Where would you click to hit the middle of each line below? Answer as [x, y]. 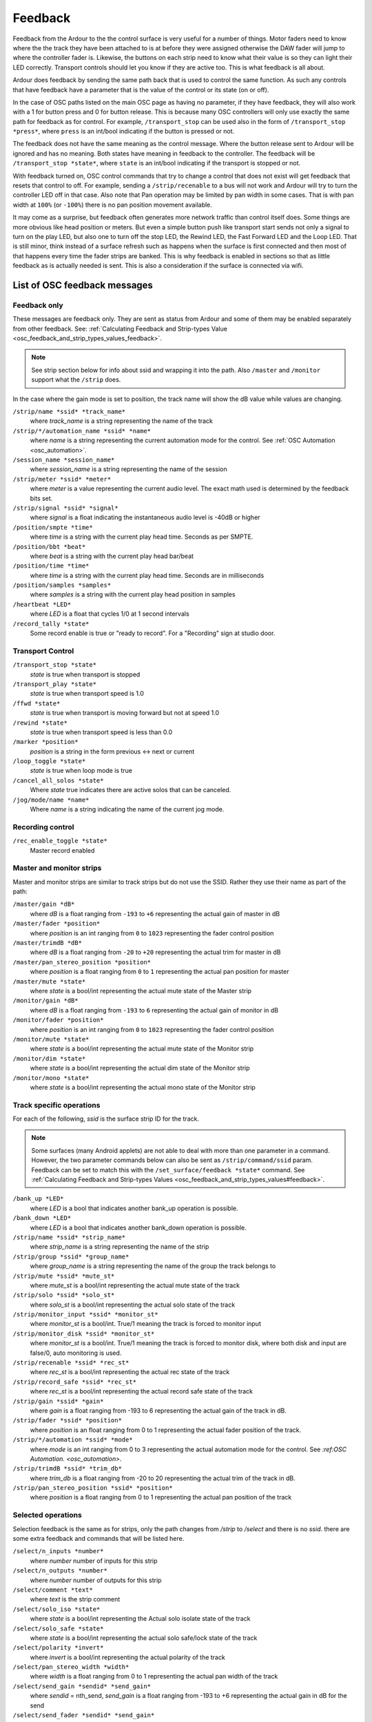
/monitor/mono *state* [51, 1078]
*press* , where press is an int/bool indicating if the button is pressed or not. [124, 132]
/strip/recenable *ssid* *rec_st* [71, 1363]
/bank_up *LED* [39, 1199]
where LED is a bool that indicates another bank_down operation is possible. [138, 1227]
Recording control [43, 827]
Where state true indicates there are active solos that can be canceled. [131, 790]
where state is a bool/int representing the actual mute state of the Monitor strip [142, 1049]
